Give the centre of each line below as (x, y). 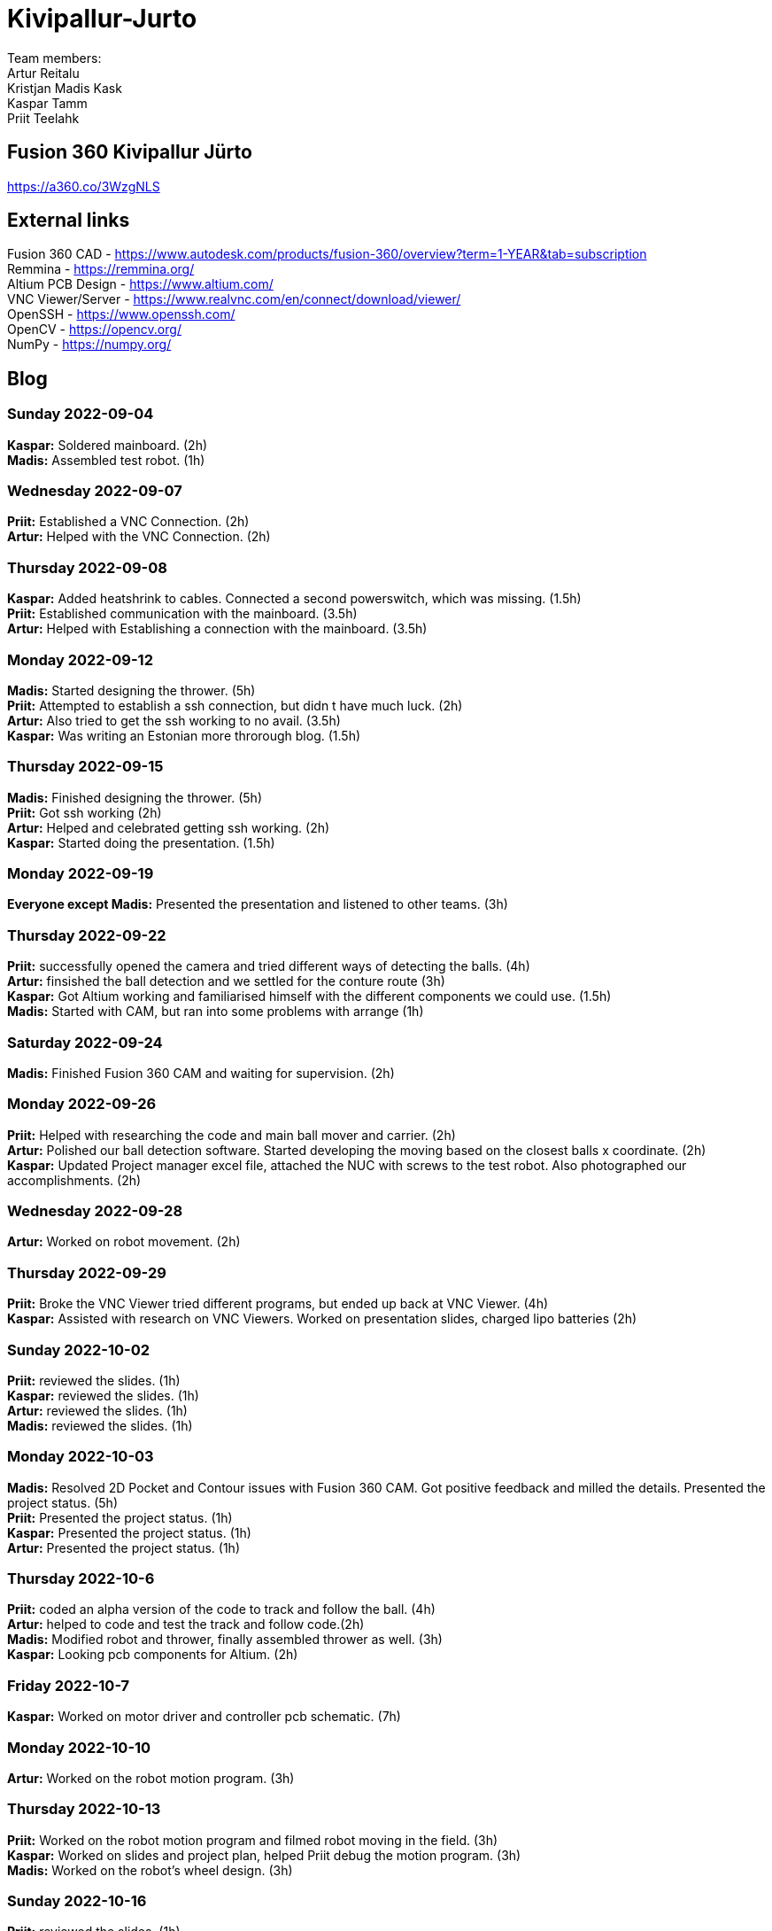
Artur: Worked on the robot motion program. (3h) (151, 1778)
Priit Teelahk (43, 118)
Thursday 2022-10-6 (81, 1579)
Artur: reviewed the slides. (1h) (97, 1410)
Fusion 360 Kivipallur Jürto (130, 152)
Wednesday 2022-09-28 (95, 1211)
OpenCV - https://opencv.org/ (94, 330)
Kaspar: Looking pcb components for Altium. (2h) (153, 1655)
